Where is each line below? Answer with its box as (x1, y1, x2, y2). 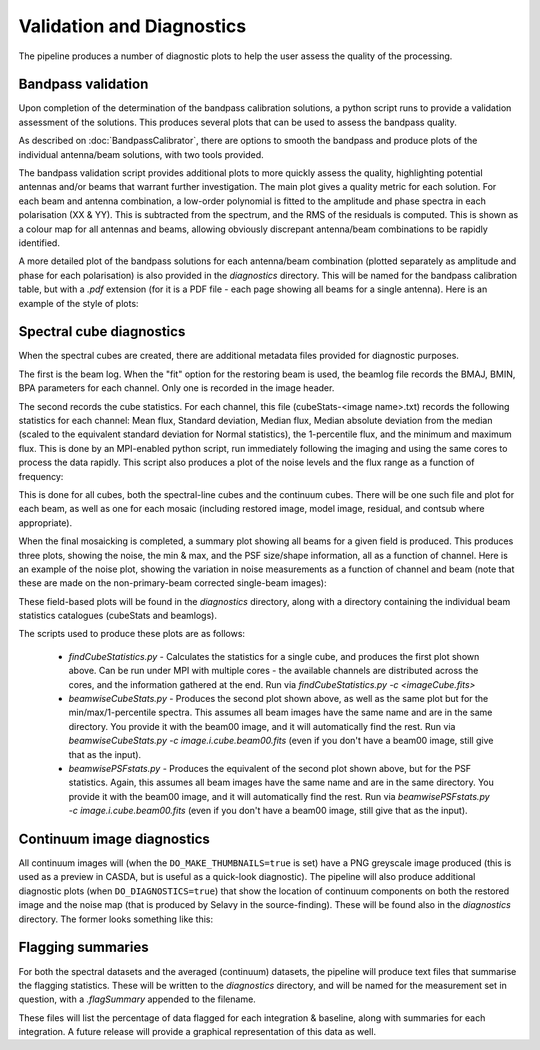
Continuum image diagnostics (18, 830, 210, 847)
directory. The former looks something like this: (18, 913, 214, 925)
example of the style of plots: (18, 297, 139, 309)
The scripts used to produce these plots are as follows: (18, 628, 245, 640)
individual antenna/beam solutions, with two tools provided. (18, 148, 264, 160)
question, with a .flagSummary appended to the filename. (18, 993, 257, 1005)
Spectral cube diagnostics (18, 323, 186, 340)
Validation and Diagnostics (18, 15, 247, 37)
